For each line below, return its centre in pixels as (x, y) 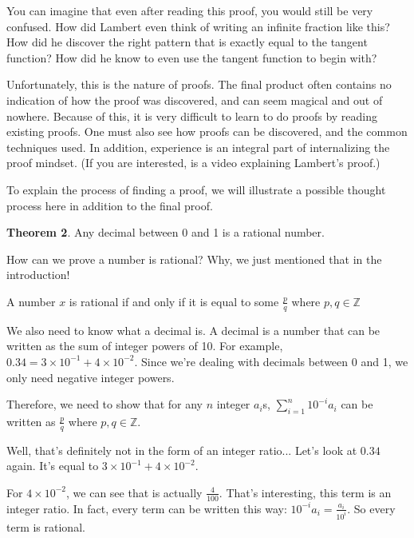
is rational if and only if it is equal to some (174, 301)
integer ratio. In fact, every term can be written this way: (147, 508)
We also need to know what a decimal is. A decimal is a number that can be (193, 330)
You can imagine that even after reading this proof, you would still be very (190, 10)
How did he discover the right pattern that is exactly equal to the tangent (187, 42)
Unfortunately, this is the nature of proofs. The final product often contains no (199, 84)
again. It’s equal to (53, 466)
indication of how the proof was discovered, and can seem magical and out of (195, 100)
